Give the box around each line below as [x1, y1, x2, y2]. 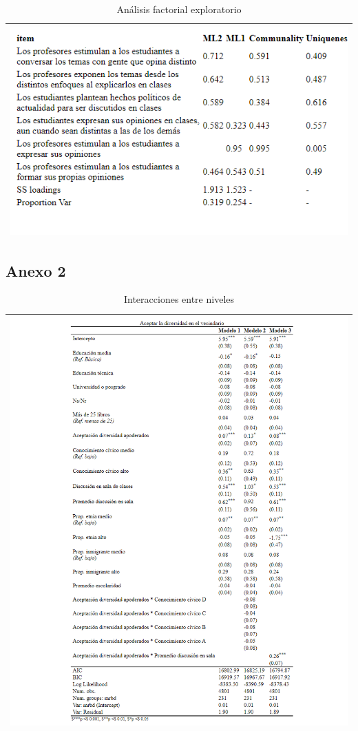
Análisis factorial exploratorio [116, 2, 242, 16]
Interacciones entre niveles [123, 292, 235, 306]
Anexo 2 [6, 259, 66, 281]
